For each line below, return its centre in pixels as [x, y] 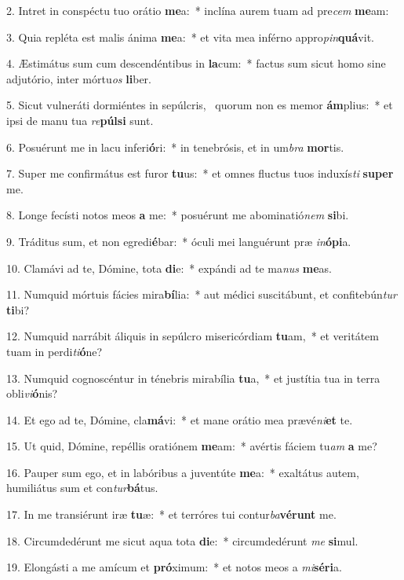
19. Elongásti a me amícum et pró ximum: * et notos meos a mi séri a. [174, 567]
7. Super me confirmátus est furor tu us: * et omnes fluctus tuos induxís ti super [200, 173]
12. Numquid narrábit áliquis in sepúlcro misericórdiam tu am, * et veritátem [193, 336]
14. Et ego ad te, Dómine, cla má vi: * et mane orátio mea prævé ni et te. [180, 419]
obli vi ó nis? [32, 393]
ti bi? [18, 309]
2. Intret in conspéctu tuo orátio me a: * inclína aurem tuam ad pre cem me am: [198, 10]
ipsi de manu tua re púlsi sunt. [80, 120]
